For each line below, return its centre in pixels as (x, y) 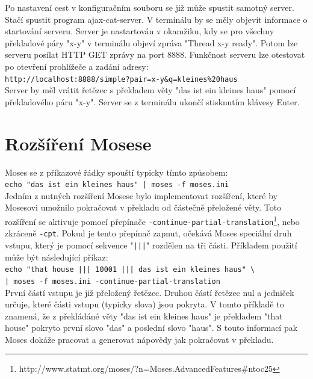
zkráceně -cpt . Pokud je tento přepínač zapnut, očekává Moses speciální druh (148, 233)
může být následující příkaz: (57, 257)
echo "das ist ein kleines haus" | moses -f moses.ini (117, 185)
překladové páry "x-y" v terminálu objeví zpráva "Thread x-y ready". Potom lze (151, 42)
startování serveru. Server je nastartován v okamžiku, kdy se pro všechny (140, 31)
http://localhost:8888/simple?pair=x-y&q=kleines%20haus (121, 79)
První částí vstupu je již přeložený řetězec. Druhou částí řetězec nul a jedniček (150, 292)
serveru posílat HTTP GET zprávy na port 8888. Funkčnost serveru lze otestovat (155, 54)
